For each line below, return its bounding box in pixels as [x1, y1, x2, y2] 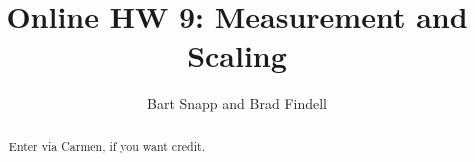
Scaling [187, 35, 287, 76]
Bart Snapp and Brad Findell [147, 93, 327, 114]
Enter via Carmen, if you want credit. [8, 137, 205, 154]
